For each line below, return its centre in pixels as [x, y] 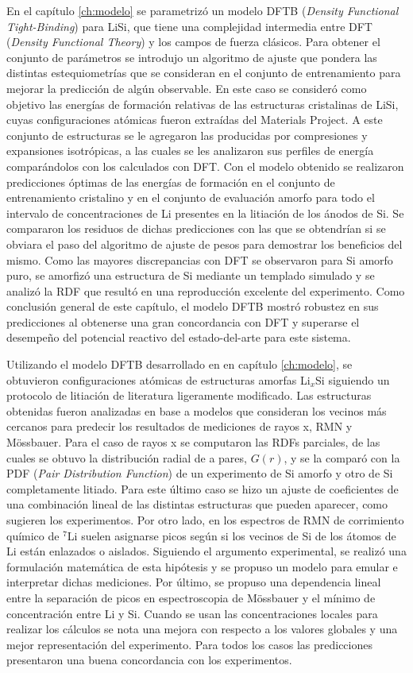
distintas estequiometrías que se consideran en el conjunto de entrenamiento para [204, 73]
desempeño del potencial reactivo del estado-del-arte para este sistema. [179, 337]
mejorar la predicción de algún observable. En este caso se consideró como [187, 88]
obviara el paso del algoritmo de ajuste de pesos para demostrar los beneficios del [205, 244]
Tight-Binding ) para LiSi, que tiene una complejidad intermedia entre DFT [189, 26]
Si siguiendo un [353, 379]
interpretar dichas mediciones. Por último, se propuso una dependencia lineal [194, 582]
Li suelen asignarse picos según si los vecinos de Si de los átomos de [232, 535]
